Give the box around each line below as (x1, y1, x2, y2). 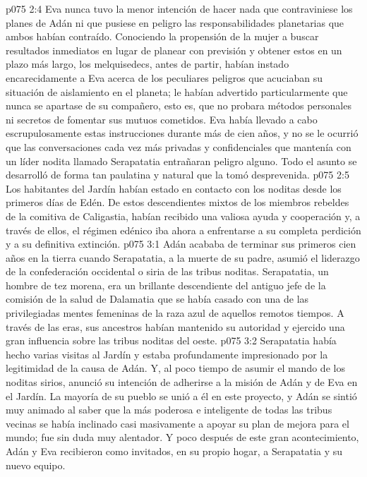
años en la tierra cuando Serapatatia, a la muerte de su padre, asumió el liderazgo (6, 250, 360, 265)
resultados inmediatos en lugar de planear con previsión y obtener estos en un (6, 42, 342, 57)
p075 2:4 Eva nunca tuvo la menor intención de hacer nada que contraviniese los (6, 1, 353, 16)
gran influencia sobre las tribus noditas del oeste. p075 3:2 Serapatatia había (6, 333, 337, 348)
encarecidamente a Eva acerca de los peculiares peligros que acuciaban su (6, 70, 323, 85)
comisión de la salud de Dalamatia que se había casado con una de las (6, 291, 309, 306)
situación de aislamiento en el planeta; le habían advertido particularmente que (6, 84, 348, 99)
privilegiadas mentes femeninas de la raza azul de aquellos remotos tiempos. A (6, 306, 344, 320)
